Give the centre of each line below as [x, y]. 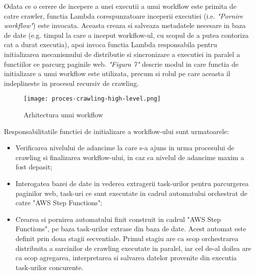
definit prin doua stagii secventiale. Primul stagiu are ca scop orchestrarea [127, 238]
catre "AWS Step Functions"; [59, 203]
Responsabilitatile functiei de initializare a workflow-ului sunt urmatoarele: [116, 131]
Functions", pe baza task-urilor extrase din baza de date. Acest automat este [131, 229]
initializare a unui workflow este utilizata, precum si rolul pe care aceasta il [117, 73]
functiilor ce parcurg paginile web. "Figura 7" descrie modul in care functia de [121, 64]
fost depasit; [34, 167]
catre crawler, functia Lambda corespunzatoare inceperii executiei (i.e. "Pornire [124, 15]
